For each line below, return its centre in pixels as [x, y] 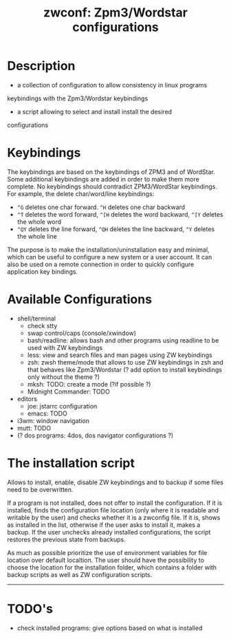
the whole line [37, 236]
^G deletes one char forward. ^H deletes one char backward [101, 207]
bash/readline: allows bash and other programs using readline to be [123, 340]
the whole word [39, 221]
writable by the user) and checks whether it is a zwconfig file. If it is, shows [114, 517]
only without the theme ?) [64, 377]
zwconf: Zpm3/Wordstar [115, 13]
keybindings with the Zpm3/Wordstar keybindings [78, 98]
